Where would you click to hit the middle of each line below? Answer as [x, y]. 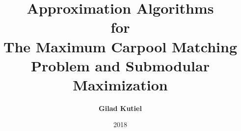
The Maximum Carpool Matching [120, 46]
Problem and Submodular [120, 65]
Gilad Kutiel [120, 108]
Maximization [120, 84]
